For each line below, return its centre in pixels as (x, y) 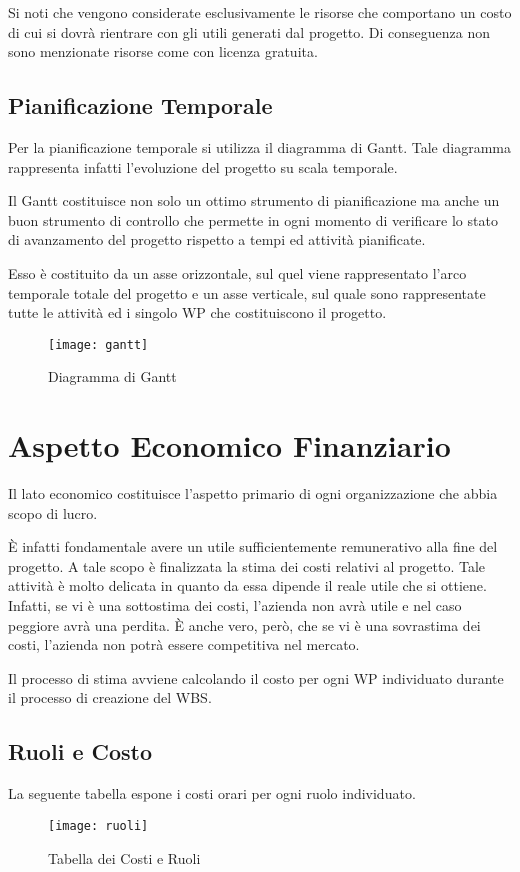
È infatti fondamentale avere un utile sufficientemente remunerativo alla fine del (253, 546)
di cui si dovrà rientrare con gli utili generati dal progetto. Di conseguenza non (249, 31)
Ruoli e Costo (80, 751)
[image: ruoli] (98, 825)
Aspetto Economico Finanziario (229, 445)
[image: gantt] (98, 344)
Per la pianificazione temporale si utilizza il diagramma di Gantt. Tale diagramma (259, 146)
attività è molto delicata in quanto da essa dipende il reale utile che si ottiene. (247, 585)
